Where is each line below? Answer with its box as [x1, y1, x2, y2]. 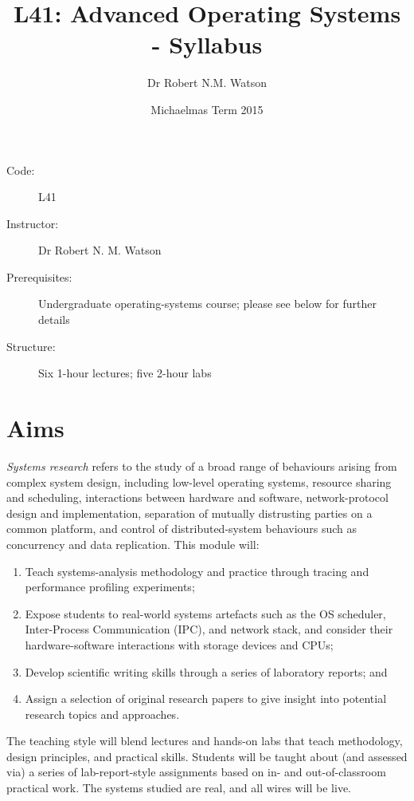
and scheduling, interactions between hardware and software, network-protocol [6, 489, 389, 506]
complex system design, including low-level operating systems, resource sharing [6, 473, 392, 490]
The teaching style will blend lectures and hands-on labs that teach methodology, [6, 732, 403, 749]
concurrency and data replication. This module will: [6, 535, 260, 552]
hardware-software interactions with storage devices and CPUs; [25, 636, 334, 653]
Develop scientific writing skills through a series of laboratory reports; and [25, 663, 388, 680]
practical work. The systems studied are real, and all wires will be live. [6, 779, 351, 796]
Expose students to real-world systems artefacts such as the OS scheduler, [25, 605, 386, 621]
